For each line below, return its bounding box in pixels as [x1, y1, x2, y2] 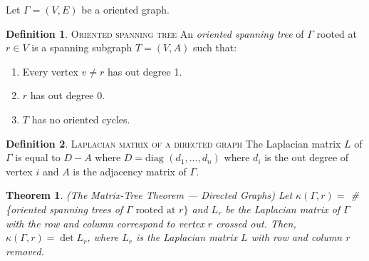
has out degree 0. [30, 88, 105, 103]
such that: [192, 40, 237, 55]
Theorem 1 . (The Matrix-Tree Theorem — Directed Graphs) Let [6, 188, 293, 203]
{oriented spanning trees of [6, 201, 123, 216]
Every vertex [22, 63, 78, 78]
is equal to [15, 150, 61, 165]
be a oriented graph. [81, 2, 170, 16]
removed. [6, 243, 44, 258]
